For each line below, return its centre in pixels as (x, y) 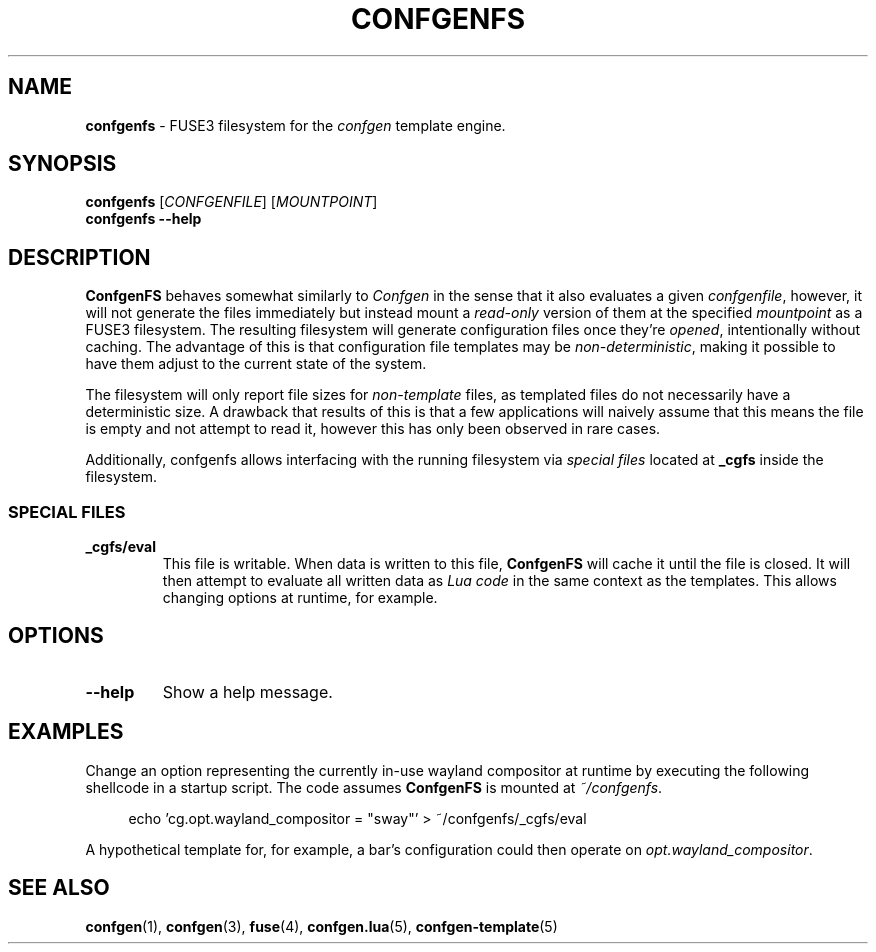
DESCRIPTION (79, 257)
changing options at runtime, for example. (300, 598)
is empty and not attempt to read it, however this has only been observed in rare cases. (373, 429)
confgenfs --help (143, 219)
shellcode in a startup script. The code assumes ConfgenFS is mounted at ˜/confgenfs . (374, 787)
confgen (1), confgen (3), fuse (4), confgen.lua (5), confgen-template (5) (321, 926)
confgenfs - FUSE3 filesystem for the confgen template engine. (295, 125)
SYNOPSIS (62, 164)
